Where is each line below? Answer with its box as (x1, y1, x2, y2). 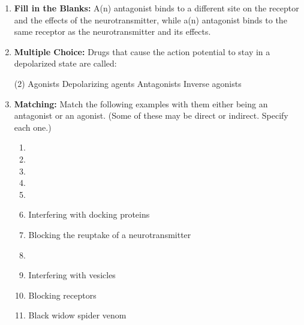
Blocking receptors (28, 288, 97, 301)
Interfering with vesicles (28, 269, 116, 281)
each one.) (14, 121, 52, 133)
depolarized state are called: (14, 57, 117, 70)
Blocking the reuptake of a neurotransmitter (28, 228, 191, 240)
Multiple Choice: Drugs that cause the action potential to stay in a (14, 45, 270, 58)
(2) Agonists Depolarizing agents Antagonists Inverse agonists (14, 77, 242, 89)
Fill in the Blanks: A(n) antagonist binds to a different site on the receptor (14, 2, 299, 14)
